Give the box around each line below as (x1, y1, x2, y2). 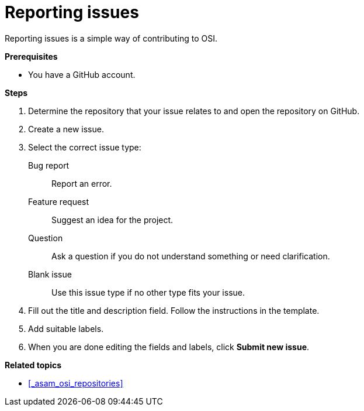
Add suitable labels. (28, 323, 104, 334)
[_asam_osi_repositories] (28, 378, 123, 388)
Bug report (28, 160, 70, 170)
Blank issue (28, 269, 72, 279)
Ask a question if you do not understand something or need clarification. (51, 251, 330, 261)
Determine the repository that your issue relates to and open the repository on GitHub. (28, 105, 360, 116)
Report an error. (51, 178, 112, 189)
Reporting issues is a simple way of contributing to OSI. (5, 33, 218, 43)
